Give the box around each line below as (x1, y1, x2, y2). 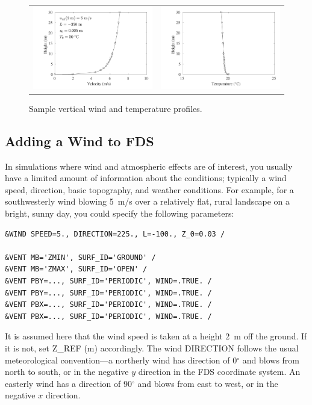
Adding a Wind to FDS (5, 131, 154, 150)
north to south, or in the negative (5, 365, 129, 378)
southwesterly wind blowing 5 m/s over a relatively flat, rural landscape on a (5, 195, 290, 208)
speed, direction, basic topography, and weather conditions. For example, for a (5, 183, 294, 196)
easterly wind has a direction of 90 (5, 377, 133, 389)
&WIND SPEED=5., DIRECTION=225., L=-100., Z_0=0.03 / (5, 229, 225, 238)
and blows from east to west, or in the (137, 377, 278, 389)
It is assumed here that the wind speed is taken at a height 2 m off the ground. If (5, 330, 307, 342)
